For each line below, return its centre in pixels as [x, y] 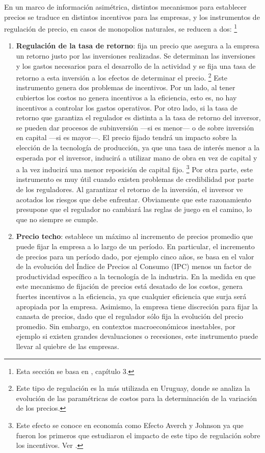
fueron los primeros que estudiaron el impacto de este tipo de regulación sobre [138, 435]
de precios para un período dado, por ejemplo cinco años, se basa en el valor [135, 256]
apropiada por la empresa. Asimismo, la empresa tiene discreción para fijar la [137, 306]
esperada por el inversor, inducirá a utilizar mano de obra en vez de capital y [137, 157]
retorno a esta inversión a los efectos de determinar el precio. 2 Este [122, 77]
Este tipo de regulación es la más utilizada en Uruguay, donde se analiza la [133, 388]
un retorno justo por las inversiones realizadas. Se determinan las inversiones [136, 56]
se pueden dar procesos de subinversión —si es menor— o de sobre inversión [135, 127]
